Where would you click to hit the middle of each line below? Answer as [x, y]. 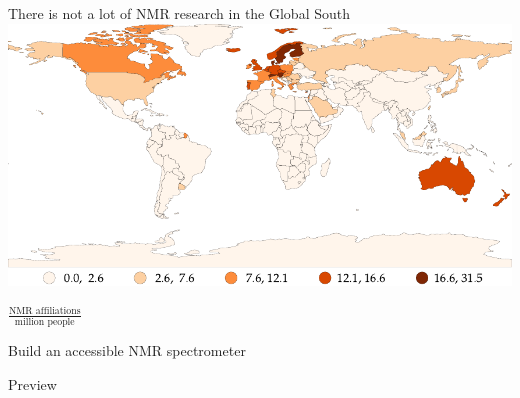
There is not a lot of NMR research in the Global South [179, 13]
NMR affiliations [45, 311]
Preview [32, 383]
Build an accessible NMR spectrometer [127, 349]
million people [44, 321]
